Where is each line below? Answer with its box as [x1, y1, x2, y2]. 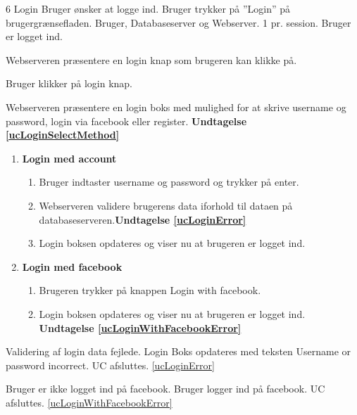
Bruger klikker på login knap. [6, 76, 133, 91]
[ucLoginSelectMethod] [6, 127, 120, 142]
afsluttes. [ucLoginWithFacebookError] [6, 395, 173, 409]
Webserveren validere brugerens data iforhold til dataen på [39, 198, 293, 212]
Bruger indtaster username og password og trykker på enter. [39, 174, 299, 189]
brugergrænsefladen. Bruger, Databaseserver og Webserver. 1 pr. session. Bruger [6, 15, 351, 30]
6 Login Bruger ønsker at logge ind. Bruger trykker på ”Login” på [6, 1, 291, 15]
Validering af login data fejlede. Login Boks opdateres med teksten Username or [6, 344, 351, 359]
